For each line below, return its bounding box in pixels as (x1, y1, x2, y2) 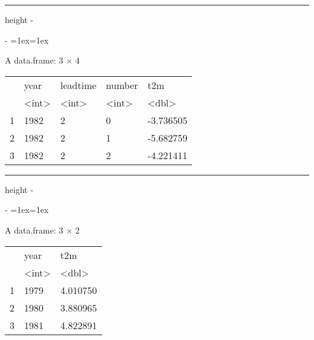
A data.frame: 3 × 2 (5, 223, 80, 236)
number (106, 77, 138, 92)
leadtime (60, 77, 97, 92)
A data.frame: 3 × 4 (5, 54, 80, 67)
